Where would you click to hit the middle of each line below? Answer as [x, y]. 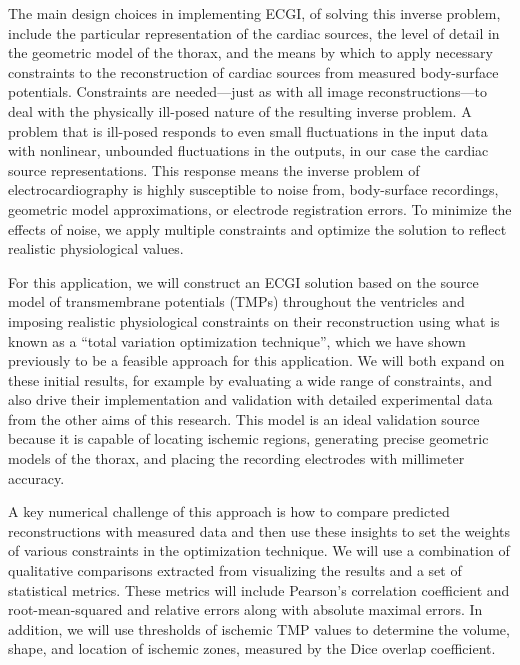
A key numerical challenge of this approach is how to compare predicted [229, 511]
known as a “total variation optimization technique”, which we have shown [237, 340]
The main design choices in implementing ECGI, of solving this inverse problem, [254, 13]
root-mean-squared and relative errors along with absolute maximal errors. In [245, 609]
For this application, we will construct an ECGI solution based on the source [243, 281]
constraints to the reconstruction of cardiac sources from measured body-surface [253, 71]
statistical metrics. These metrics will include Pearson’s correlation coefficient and [259, 589]
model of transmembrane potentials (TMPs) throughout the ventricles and [236, 301]
